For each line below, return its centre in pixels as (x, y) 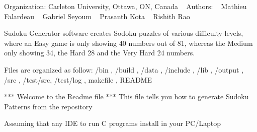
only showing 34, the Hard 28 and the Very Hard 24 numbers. (100, 53)
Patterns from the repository (48, 106)
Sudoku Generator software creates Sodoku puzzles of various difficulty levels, (124, 33)
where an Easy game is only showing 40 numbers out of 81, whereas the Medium (128, 43)
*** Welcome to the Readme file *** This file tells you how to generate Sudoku (126, 96)
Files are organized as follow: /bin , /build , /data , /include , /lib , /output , (124, 69)
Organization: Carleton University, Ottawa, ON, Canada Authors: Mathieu (125, 6)
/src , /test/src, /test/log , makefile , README (78, 79)
